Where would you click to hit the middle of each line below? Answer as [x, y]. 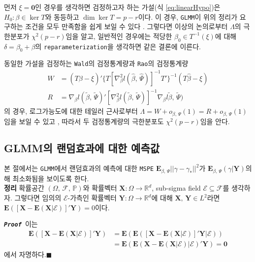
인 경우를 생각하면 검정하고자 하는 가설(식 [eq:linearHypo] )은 [128, 7]
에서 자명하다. [25, 254]
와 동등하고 [62, 16]
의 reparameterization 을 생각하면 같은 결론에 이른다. [118, 46]
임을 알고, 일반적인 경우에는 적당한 [119, 36]
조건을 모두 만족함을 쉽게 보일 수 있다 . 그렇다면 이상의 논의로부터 [127, 26]
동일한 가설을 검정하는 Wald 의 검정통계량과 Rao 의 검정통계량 [96, 63]
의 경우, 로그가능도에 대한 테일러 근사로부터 [71, 111]
